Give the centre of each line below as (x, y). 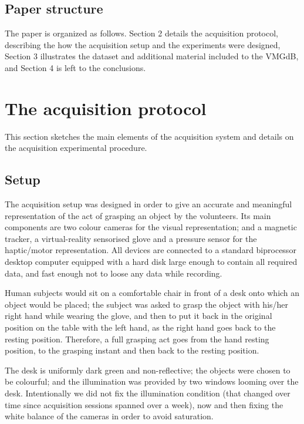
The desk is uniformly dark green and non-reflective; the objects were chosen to (148, 370)
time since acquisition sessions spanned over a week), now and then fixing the (144, 404)
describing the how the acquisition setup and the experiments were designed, (143, 44)
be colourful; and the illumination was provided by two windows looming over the (152, 381)
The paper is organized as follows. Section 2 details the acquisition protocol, (142, 33)
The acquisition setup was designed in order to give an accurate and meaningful (148, 204)
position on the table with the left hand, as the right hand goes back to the (140, 327)
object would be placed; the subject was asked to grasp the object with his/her (147, 304)
